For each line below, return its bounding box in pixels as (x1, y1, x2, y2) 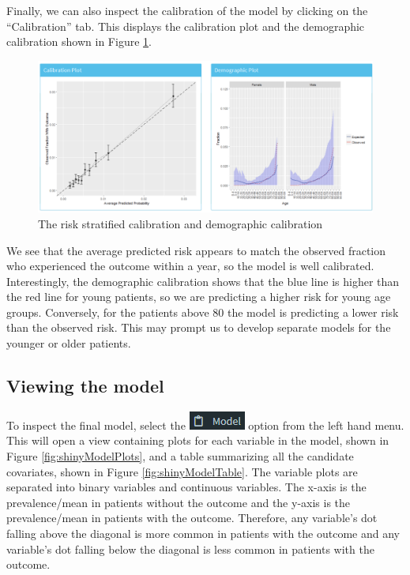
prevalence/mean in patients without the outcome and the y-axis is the (6, 494, 351, 510)
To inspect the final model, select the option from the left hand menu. (6, 416, 404, 433)
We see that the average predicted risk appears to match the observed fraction (6, 242, 386, 258)
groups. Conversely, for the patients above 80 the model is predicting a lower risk (6, 303, 399, 320)
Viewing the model (6, 374, 164, 398)
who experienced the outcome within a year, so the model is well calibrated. (6, 257, 374, 274)
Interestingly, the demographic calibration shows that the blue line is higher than (6, 272, 400, 289)
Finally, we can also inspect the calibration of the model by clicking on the (6, 2, 368, 18)
